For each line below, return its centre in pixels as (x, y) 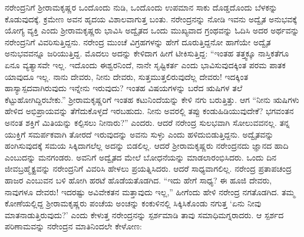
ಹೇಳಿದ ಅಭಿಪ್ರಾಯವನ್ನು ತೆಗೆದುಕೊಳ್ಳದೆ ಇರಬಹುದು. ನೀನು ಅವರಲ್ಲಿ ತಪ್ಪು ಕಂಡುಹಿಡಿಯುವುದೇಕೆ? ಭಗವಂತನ (149, 111)
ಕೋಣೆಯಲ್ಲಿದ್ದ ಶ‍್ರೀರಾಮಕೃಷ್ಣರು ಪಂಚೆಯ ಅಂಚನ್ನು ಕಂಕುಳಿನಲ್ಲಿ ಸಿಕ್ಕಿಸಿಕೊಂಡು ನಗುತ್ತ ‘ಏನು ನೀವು (133, 203)
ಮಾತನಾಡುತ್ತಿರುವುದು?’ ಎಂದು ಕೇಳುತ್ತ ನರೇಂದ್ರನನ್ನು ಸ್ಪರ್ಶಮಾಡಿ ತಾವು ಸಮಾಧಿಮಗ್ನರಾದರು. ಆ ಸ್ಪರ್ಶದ (144, 214)
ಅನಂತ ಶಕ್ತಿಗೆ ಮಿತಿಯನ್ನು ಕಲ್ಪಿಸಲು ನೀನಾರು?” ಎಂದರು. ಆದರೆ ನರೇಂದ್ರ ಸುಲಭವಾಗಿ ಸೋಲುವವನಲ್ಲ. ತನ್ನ (147, 122)
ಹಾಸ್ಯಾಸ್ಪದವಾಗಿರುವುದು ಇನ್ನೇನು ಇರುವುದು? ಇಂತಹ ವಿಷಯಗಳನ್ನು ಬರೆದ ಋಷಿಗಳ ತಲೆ (124, 88)
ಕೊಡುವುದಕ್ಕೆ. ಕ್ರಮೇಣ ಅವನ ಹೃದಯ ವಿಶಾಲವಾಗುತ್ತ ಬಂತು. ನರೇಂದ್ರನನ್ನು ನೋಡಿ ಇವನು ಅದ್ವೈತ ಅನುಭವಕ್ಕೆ (151, 19)
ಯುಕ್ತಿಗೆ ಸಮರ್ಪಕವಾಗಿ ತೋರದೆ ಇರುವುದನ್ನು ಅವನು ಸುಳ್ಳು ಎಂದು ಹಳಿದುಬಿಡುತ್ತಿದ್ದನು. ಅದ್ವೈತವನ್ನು (139, 134)
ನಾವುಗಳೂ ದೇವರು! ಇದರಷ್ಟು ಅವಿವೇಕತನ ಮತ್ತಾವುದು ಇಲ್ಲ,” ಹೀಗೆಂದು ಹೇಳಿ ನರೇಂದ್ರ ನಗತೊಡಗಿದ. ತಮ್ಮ (150, 191)
